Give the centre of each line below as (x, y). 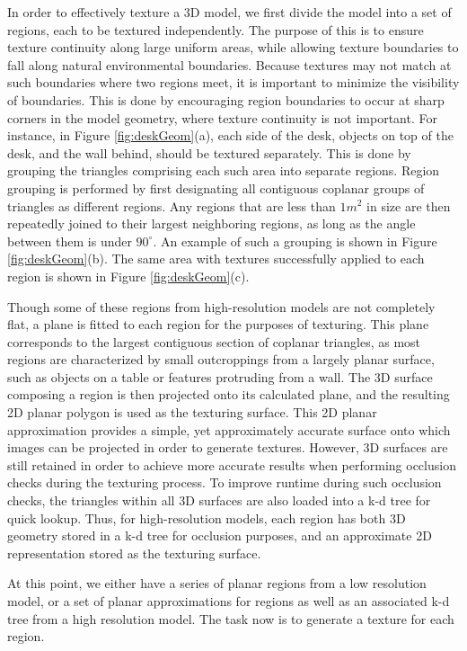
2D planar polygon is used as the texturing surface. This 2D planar (192, 412)
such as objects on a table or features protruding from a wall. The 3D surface (220, 376)
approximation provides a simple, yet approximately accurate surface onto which (229, 429)
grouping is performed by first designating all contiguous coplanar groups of (216, 187)
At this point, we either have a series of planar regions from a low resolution (217, 583)
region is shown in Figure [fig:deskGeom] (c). (128, 276)
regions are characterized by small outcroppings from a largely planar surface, (221, 359)
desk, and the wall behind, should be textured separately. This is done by (209, 152)
